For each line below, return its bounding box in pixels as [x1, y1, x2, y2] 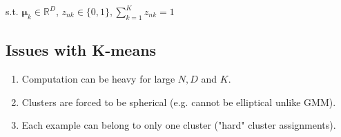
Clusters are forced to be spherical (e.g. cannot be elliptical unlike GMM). [21, 94, 336, 109]
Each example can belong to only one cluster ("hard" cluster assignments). [21, 118, 336, 132]
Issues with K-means [6, 39, 157, 61]
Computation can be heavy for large [21, 72, 175, 85]
